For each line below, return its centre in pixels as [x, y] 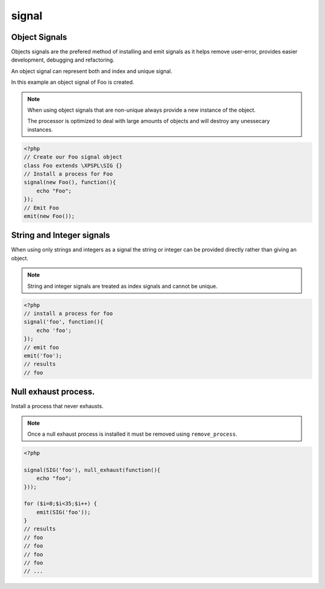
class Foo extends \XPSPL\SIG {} [73, 165]
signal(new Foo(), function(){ [70, 182]
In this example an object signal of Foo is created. [73, 82]
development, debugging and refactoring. [63, 60]
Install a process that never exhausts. [57, 406]
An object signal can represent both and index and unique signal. [92, 71]
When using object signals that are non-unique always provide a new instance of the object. [141, 110]
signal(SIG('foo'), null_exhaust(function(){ [92, 470]
